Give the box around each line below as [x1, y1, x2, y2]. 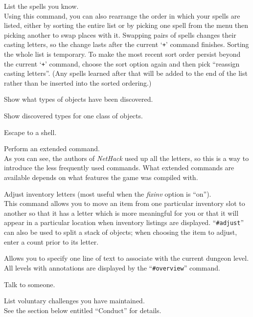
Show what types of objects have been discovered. [4, 94, 153, 104]
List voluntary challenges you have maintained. [4, 295, 145, 306]
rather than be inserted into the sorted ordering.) [4, 77, 152, 88]
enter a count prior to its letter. [4, 236, 99, 247]
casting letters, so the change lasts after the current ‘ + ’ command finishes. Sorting [4, 39, 249, 49]
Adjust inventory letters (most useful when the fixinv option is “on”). [4, 188, 211, 199]
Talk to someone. [4, 279, 55, 289]
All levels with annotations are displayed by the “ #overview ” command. [4, 262, 220, 272]
